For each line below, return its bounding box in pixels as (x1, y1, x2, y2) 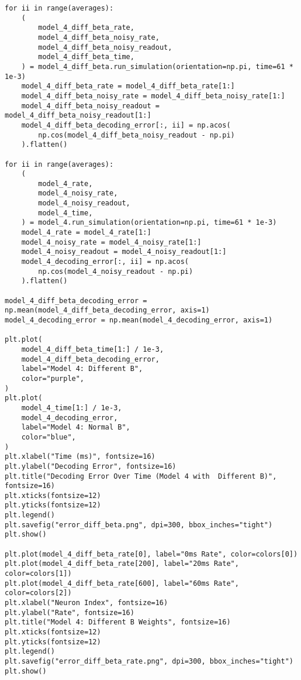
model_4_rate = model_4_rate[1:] (21, 228, 151, 237)
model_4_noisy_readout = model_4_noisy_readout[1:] (21, 248, 227, 256)
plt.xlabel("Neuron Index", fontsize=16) (5, 599, 168, 607)
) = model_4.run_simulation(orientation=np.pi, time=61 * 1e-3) (21, 218, 277, 227)
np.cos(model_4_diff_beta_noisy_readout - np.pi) (38, 130, 235, 139)
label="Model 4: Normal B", (21, 423, 130, 432)
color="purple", (21, 374, 85, 383)
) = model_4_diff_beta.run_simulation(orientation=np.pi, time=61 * (21, 62, 293, 71)
